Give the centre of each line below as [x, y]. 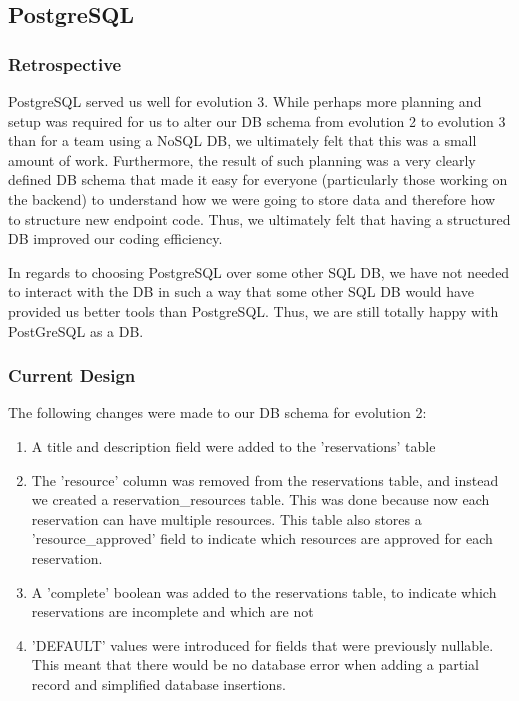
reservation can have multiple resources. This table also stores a [226, 518]
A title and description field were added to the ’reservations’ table [233, 445]
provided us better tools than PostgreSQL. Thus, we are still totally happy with [253, 310]
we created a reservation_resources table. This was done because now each [260, 499]
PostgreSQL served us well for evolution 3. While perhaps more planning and [245, 101]
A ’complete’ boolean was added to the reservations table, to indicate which [264, 591]
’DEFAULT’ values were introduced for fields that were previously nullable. [262, 644]
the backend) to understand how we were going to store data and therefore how [252, 198]
